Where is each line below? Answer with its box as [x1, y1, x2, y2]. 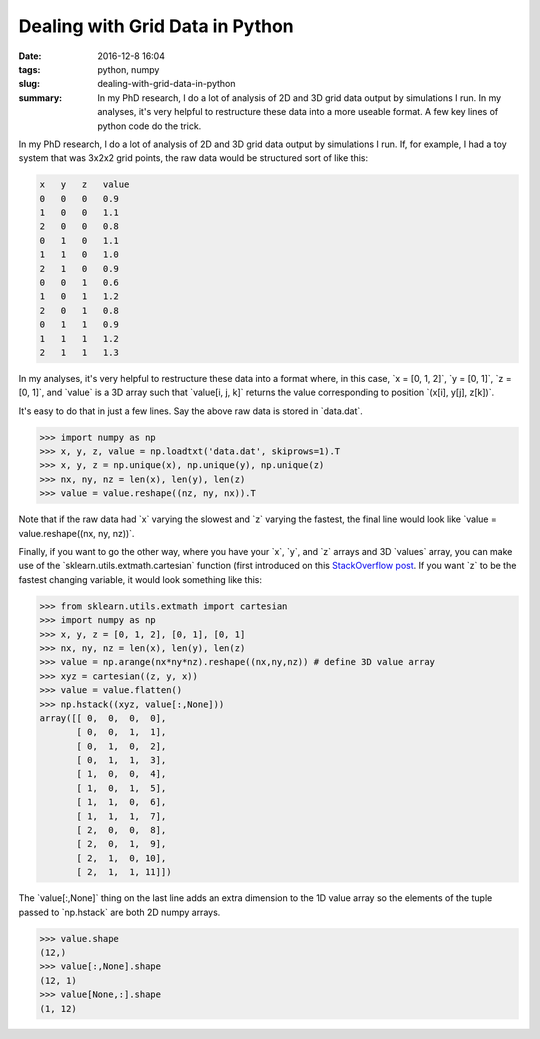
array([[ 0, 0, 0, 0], [39, 712, 167, 724]
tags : [18, 63, 41, 75]
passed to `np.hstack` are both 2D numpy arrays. [18, 906, 221, 918]
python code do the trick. [97, 120, 202, 132]
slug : [18, 78, 40, 90]
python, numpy [97, 63, 160, 75]
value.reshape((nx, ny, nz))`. [18, 527, 135, 539]
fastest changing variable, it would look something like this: [18, 573, 262, 585]
